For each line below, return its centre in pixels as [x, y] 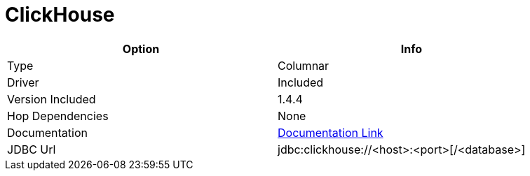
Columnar [304, 65]
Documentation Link [331, 132]
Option [141, 49]
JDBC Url [32, 149]
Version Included [52, 99]
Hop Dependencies [58, 116]
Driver [23, 82]
